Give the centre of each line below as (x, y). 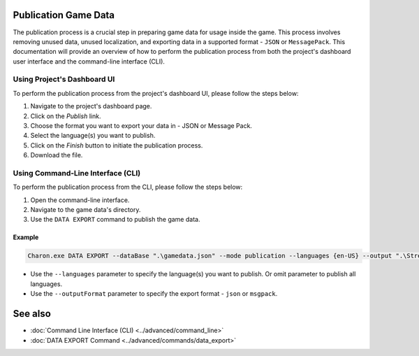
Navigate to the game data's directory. (86, 210)
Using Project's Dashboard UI (64, 79)
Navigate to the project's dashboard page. (91, 106)
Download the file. (57, 155)
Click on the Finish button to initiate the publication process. (117, 145)
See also (32, 314)
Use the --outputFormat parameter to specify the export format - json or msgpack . (154, 294)
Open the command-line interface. (80, 200)
